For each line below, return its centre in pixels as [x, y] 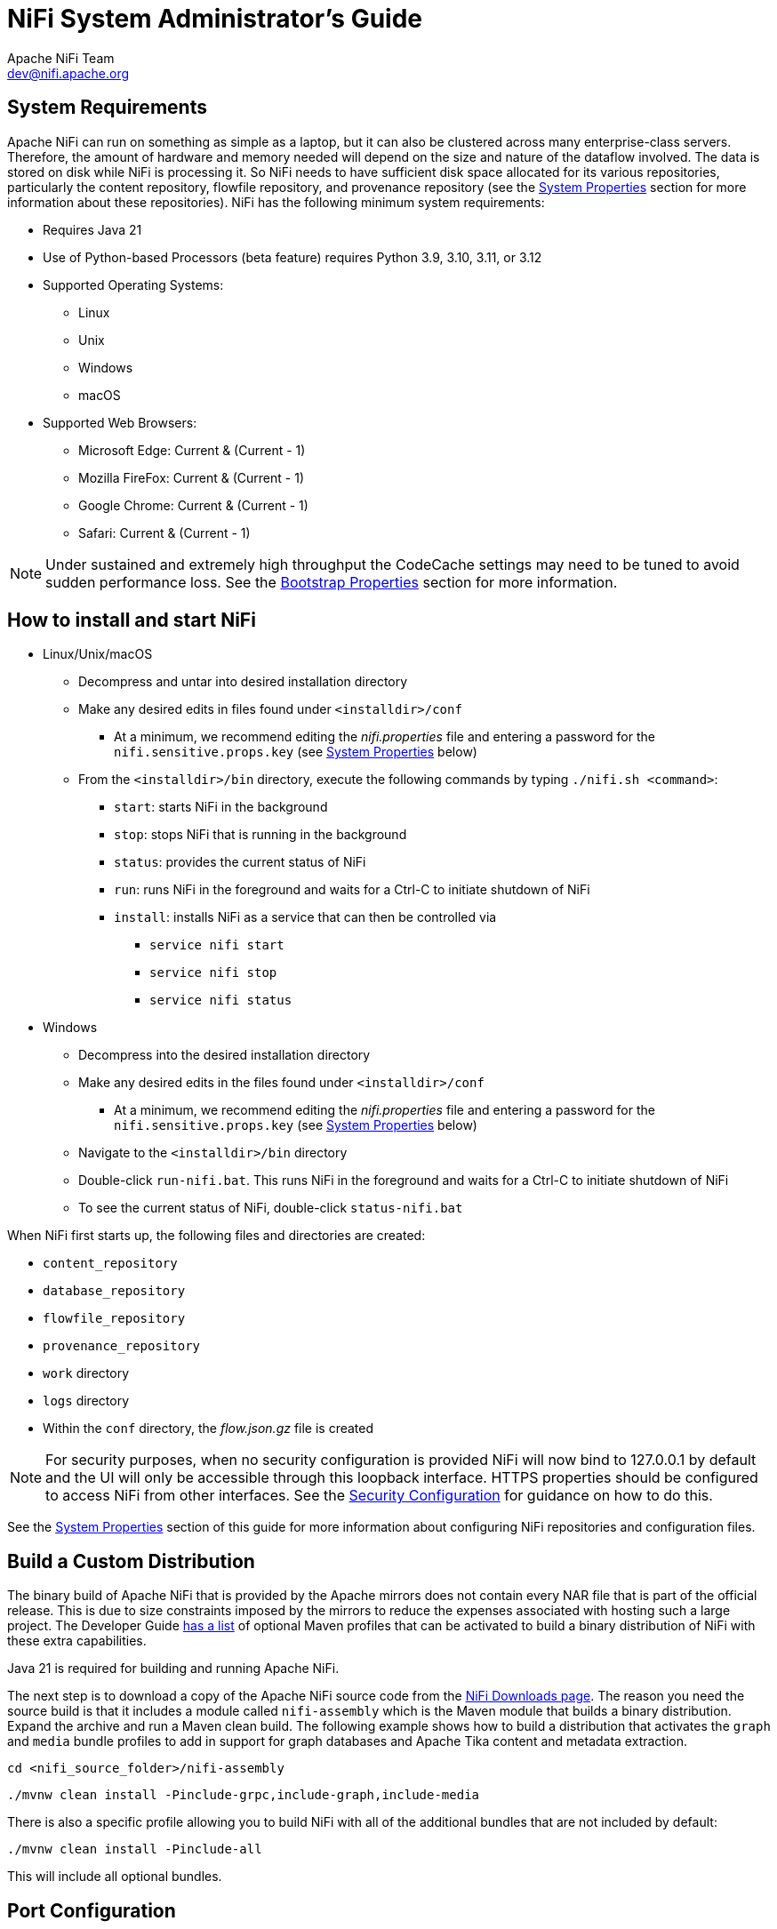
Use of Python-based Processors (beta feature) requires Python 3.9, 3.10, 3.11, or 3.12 [292, 257]
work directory [86, 1373]
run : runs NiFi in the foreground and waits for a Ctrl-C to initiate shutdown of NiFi [352, 890]
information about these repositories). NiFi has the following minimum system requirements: [276, 202]
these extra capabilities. [77, 1641]
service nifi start [217, 945]
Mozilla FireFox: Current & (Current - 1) [192, 477]
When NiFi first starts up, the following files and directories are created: [216, 1236]
